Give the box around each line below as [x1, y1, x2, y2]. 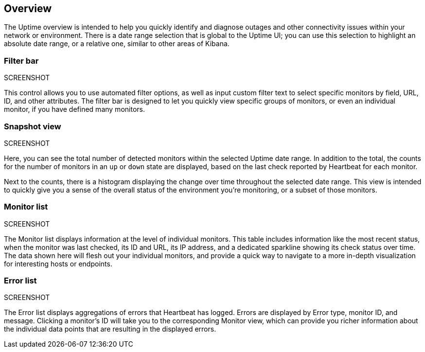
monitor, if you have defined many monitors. [4, 105, 145, 114]
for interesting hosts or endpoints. [4, 259, 112, 268]
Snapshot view [4, 121, 61, 131]
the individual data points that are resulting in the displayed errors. [4, 325, 216, 334]
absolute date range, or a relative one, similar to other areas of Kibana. [4, 39, 230, 48]
